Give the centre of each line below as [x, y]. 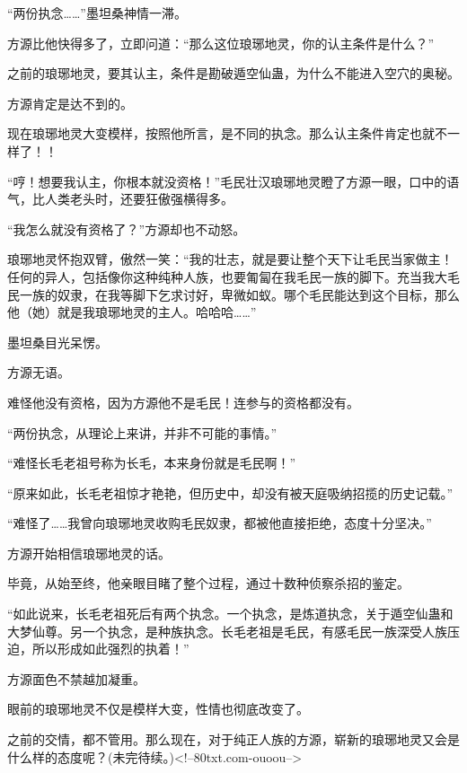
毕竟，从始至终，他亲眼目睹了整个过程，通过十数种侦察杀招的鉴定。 [208, 583]
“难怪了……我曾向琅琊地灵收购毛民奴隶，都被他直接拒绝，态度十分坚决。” [220, 523]
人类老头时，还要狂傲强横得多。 [139, 199]
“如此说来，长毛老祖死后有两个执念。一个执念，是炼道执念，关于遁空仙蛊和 [230, 614]
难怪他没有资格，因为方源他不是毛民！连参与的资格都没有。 [183, 402]
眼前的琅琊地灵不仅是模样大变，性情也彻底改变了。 [158, 709]
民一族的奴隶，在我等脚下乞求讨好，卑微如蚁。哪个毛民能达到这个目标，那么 [233, 294]
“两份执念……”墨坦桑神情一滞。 [97, 13]
